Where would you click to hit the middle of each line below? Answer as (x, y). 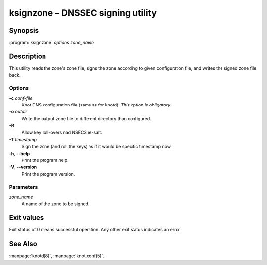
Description (28, 56)
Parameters (23, 187)
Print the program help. (45, 160)
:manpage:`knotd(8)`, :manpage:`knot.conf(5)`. (57, 256)
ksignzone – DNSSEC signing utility (83, 13)
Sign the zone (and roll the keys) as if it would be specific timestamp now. (96, 147)
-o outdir (18, 112)
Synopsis (24, 30)
